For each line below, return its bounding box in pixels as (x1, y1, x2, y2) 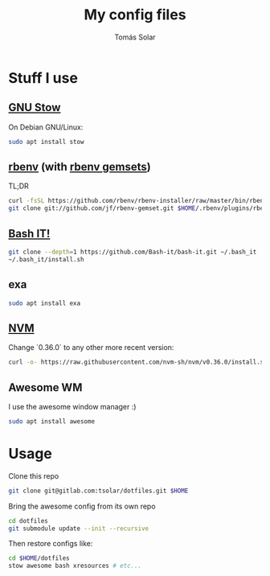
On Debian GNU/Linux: (8, 122, 84, 132)
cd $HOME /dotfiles (8, 554, 70, 562)
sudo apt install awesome (8, 417, 95, 426)
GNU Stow (8, 101, 61, 114)
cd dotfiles (8, 516, 48, 525)
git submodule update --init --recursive (8, 525, 149, 533)
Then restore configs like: (8, 539, 93, 549)
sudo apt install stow (8, 138, 84, 146)
